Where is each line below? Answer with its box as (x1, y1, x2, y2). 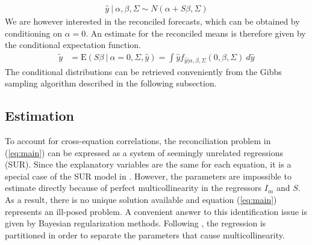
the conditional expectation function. (5, 38, 141, 51)
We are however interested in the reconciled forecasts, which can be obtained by (5, 15, 300, 28)
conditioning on (5, 26, 62, 39)
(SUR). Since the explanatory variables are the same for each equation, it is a (5, 158, 292, 171)
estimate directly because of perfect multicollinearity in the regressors (5, 181, 262, 194)
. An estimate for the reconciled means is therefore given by (86, 26, 306, 39)
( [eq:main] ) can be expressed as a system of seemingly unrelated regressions (5, 146, 284, 159)
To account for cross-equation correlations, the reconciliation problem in (5, 134, 271, 147)
